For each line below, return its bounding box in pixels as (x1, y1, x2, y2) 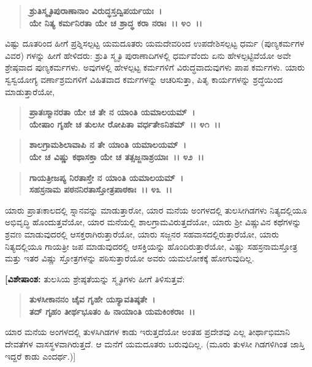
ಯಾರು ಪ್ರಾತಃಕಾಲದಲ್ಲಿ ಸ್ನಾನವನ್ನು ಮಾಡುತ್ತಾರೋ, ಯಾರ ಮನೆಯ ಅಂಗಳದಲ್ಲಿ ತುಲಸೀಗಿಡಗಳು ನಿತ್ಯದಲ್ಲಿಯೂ (5, 203, 307, 216)
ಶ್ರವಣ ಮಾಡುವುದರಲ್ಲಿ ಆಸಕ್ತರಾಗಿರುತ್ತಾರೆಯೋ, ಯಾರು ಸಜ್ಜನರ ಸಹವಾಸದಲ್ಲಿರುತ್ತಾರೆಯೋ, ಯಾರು (5, 227, 280, 240)
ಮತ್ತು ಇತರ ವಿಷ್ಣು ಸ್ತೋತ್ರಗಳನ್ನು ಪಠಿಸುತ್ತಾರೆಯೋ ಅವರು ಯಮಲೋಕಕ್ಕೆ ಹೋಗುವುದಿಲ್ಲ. (5, 252, 254, 265)
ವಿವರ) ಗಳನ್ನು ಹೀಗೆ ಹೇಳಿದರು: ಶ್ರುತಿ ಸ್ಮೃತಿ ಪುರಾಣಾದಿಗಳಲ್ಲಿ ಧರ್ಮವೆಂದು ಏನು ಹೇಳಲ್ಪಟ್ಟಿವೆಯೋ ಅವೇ (5, 48, 291, 61)
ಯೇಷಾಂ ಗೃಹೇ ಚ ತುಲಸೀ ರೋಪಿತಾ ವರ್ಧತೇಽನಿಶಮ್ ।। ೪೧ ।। (29, 117, 221, 130)
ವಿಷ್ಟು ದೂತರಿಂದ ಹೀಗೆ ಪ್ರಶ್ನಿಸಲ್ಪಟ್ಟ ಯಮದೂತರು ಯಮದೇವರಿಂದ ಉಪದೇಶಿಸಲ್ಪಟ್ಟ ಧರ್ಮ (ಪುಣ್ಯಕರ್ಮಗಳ (5, 37, 305, 50)
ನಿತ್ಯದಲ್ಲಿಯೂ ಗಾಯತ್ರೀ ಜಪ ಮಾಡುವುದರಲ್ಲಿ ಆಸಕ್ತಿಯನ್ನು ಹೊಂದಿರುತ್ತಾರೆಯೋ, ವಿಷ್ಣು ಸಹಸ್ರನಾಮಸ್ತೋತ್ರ (5, 239, 298, 252)
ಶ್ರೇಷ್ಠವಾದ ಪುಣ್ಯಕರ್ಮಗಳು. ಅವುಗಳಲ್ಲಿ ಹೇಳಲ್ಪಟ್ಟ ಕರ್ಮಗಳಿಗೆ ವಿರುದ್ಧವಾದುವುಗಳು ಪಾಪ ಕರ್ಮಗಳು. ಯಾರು (5, 61, 305, 74)
